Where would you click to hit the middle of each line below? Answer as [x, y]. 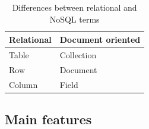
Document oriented [100, 40]
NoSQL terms [74, 19]
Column [23, 84]
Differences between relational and [74, 7]
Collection [78, 55]
